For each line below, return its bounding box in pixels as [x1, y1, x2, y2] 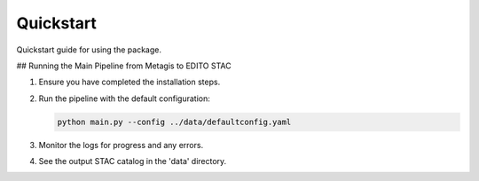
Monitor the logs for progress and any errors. [38, 139, 204, 150]
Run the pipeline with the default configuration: [38, 93, 210, 104]
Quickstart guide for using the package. [16, 44, 161, 55]
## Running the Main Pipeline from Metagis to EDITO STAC [16, 60, 232, 71]
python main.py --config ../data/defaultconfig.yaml [57, 116, 292, 127]
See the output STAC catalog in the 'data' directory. [38, 156, 227, 167]
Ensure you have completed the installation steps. [38, 76, 221, 88]
